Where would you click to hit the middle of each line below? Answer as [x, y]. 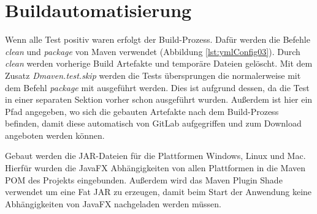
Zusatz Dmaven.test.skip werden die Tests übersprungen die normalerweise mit [153, 75]
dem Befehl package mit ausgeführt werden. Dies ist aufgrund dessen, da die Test [157, 87]
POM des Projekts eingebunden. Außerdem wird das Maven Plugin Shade [144, 179]
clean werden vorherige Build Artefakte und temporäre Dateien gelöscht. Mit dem [159, 63]
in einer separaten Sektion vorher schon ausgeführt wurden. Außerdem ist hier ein [159, 99]
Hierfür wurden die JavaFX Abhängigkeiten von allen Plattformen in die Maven [155, 168]
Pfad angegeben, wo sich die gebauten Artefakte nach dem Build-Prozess [142, 111]
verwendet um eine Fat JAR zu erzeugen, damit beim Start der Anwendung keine [158, 192]
